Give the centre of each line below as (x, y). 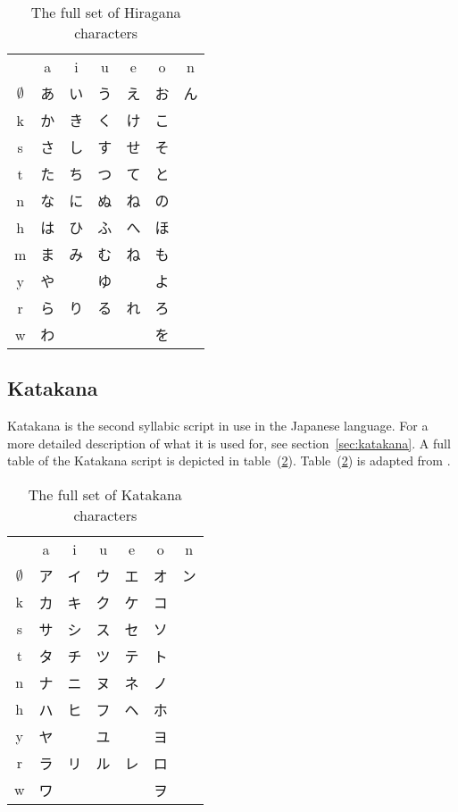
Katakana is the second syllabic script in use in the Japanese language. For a (218, 426)
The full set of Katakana (105, 494)
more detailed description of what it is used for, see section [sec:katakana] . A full (229, 443)
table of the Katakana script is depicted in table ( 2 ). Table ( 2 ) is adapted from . (229, 460)
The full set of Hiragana (106, 12)
